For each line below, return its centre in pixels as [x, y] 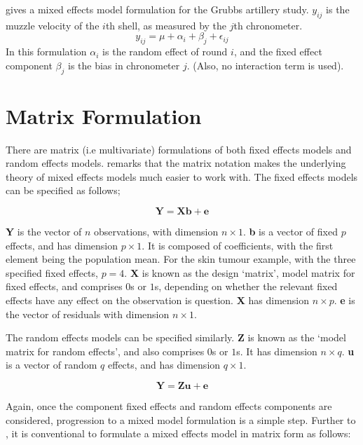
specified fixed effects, [52, 272]
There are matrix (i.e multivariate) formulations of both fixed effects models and [179, 149]
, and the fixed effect [278, 52]
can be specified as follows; [63, 190]
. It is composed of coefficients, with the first [238, 245]
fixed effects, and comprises [64, 286]
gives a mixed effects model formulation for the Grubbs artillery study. [157, 9]
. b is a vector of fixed [290, 232]
